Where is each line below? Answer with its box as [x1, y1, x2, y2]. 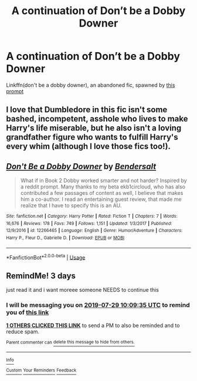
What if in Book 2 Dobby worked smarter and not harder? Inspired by [20, 177, 187, 184]
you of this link [6, 308, 49, 316]
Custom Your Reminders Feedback [6, 367, 77, 373]
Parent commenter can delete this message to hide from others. [6, 339, 135, 345]
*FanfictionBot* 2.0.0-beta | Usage [6, 252, 86, 261]
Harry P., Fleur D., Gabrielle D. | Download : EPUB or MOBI [6, 235, 125, 241]
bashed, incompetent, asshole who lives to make [6, 114, 188, 124]
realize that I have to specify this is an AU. [20, 202, 122, 209]
